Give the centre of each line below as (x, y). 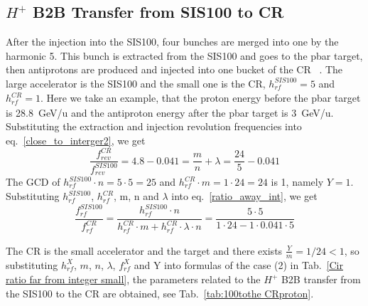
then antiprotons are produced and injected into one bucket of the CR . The (174, 69)
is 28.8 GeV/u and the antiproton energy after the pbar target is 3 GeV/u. (170, 112)
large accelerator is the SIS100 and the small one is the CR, (136, 83)
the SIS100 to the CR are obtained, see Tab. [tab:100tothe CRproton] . (160, 293)
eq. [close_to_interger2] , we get (76, 141)
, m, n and (136, 196)
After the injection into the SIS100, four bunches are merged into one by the (172, 42)
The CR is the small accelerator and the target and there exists (144, 250)
